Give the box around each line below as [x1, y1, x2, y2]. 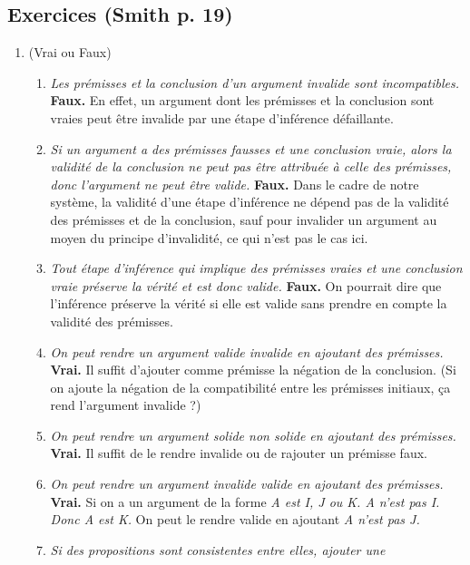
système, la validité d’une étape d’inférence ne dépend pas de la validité [50, 192, 449, 211]
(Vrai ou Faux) [28, 43, 112, 62]
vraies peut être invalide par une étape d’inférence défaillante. [50, 108, 394, 127]
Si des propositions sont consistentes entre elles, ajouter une [50, 540, 386, 559]
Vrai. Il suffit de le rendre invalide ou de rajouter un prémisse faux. [50, 443, 427, 463]
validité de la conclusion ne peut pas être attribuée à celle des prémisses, [50, 157, 452, 176]
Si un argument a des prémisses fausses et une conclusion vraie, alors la [50, 139, 452, 158]
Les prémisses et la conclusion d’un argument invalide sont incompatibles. [50, 73, 459, 92]
